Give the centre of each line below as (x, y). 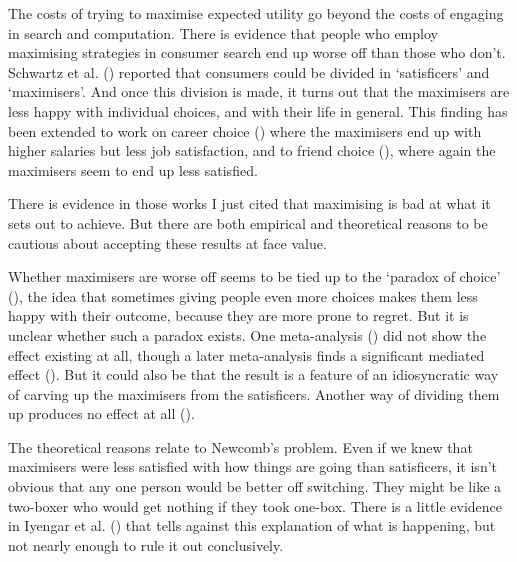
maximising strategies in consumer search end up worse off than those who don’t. (257, 52)
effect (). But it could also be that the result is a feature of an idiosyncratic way (253, 374)
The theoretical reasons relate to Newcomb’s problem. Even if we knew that (240, 446)
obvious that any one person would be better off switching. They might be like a (255, 486)
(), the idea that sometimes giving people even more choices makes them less (243, 295)
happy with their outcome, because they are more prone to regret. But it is (238, 315)
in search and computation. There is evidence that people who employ (223, 32)
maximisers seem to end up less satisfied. (133, 169)
